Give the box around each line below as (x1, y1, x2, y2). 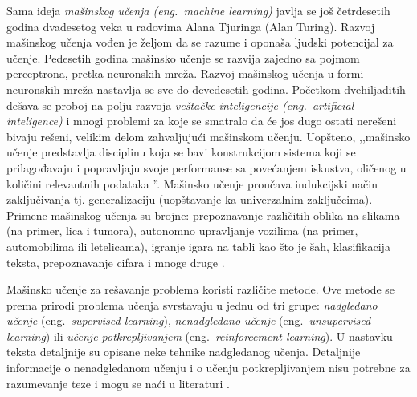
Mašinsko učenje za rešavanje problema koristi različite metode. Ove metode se (6, 281, 395, 298)
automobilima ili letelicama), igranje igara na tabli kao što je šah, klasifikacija (6, 237, 390, 254)
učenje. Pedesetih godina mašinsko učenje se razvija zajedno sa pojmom (6, 49, 360, 66)
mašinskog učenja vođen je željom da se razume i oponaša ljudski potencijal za (6, 34, 394, 51)
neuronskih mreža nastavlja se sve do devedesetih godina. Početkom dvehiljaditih (6, 80, 406, 97)
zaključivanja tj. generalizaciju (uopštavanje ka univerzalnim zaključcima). (6, 191, 373, 208)
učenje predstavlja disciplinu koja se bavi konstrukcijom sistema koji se (6, 144, 356, 160)
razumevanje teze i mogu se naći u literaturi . (6, 375, 230, 391)
